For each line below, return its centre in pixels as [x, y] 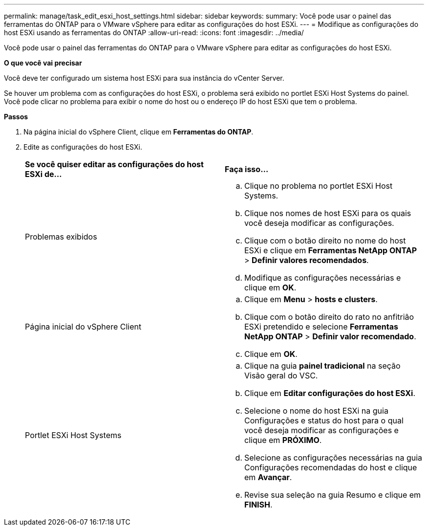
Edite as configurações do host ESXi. [83, 147]
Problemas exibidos [61, 237]
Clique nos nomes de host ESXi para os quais [328, 213]
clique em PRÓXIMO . [283, 440]
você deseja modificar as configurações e [321, 430]
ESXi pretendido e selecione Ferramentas [321, 327]
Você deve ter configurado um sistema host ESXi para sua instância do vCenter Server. [144, 78]
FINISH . [258, 505]
